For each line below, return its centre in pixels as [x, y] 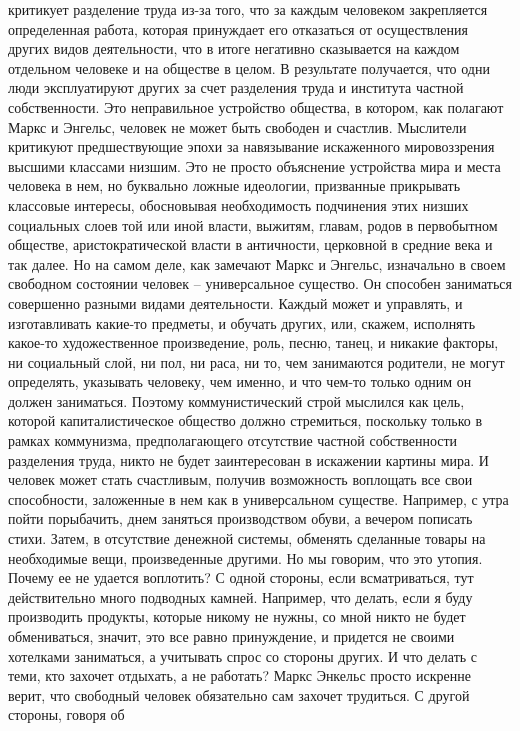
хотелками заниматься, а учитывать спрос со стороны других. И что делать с [243, 655]
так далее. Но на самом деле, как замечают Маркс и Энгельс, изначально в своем [257, 263]
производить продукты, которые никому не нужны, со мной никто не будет [237, 616]
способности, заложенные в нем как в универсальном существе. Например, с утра [258, 498]
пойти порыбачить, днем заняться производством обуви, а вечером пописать [240, 518]
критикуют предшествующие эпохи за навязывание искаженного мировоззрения [251, 146]
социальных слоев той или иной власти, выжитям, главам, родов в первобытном [253, 224]
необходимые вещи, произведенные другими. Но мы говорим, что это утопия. [245, 557]
